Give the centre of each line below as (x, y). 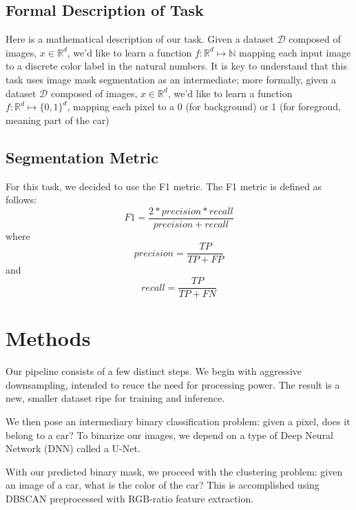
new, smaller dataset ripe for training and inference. (115, 398)
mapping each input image (295, 52)
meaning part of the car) (57, 120)
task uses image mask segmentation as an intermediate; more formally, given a (171, 79)
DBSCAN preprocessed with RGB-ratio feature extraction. (130, 498)
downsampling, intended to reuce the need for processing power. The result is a (173, 384)
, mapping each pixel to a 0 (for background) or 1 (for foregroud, (204, 106)
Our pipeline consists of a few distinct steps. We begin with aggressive (154, 371)
